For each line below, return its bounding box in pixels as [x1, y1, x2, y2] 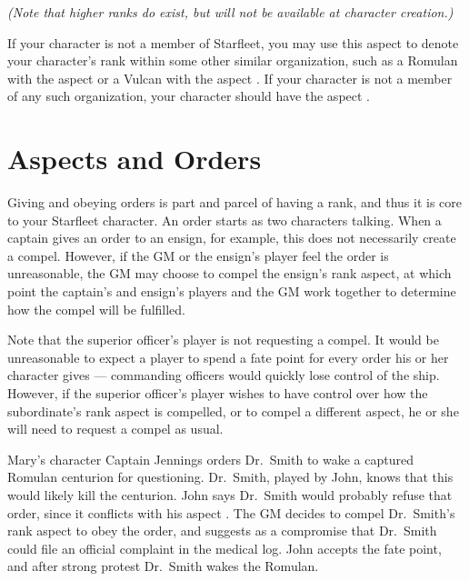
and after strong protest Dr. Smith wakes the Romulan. [7, 556, 319, 576]
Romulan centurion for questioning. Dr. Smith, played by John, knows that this [7, 467, 454, 486]
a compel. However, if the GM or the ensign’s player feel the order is [7, 245, 389, 265]
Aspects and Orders [7, 140, 262, 177]
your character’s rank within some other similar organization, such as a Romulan [7, 51, 458, 70]
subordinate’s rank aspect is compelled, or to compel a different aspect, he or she [7, 401, 459, 420]
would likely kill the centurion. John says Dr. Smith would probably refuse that [7, 486, 453, 504]
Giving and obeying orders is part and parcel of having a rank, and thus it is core [7, 193, 463, 212]
